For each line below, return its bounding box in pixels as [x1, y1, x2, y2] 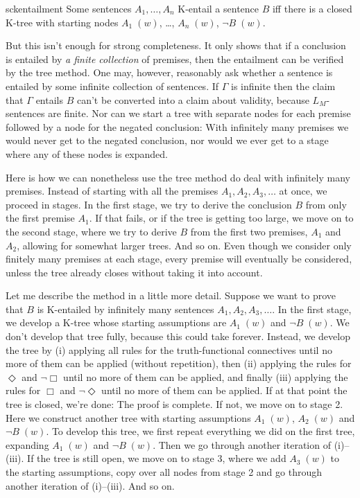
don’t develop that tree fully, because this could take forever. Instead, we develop [6, 329, 350, 344]
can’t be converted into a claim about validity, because [76, 92, 309, 107]
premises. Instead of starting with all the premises [6, 184, 218, 198]
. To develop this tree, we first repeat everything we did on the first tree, [46, 424, 355, 438]
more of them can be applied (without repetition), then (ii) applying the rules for [6, 356, 352, 371]
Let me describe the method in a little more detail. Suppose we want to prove [6, 288, 336, 303]
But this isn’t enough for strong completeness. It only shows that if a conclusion [6, 38, 346, 53]
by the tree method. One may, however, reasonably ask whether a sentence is [6, 65, 333, 80]
